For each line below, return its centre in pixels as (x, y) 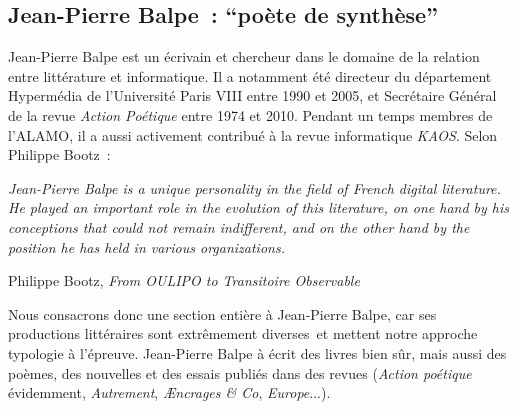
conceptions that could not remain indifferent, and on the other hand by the (239, 226)
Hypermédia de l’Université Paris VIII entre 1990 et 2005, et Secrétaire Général (252, 95)
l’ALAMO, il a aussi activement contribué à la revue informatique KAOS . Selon (253, 134)
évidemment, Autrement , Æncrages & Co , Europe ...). (169, 392)
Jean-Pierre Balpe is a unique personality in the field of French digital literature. (254, 187)
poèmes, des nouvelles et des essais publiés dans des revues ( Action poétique (240, 372)
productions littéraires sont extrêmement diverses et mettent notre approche (243, 333)
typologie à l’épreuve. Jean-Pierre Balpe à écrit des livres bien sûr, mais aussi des (257, 352)
